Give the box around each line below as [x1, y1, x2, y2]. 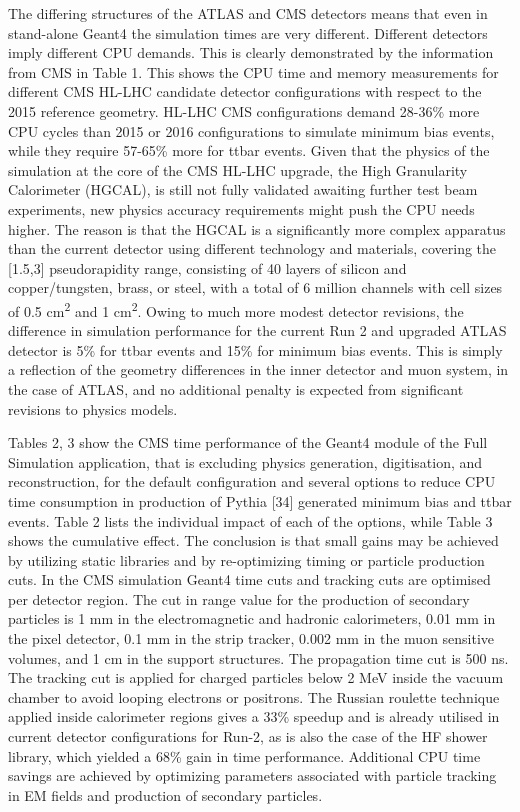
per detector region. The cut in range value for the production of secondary [8, 588, 470, 609]
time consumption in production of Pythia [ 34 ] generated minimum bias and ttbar [8, 490, 512, 511]
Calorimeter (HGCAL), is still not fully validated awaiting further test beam [8, 179, 478, 200]
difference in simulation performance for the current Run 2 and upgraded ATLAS [8, 320, 507, 341]
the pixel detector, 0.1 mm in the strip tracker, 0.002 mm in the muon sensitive [8, 628, 495, 649]
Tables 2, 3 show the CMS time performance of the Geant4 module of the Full [8, 432, 488, 453]
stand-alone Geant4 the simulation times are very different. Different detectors [8, 22, 488, 43]
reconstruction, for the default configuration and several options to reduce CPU [8, 471, 496, 492]
